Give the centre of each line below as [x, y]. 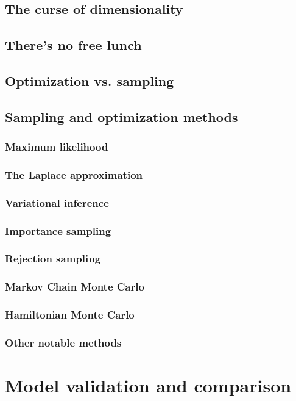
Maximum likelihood [57, 147]
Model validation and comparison [148, 385]
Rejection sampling [53, 258]
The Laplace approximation [74, 174]
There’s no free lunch [73, 45]
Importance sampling [58, 230]
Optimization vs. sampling [90, 80]
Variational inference [57, 202]
